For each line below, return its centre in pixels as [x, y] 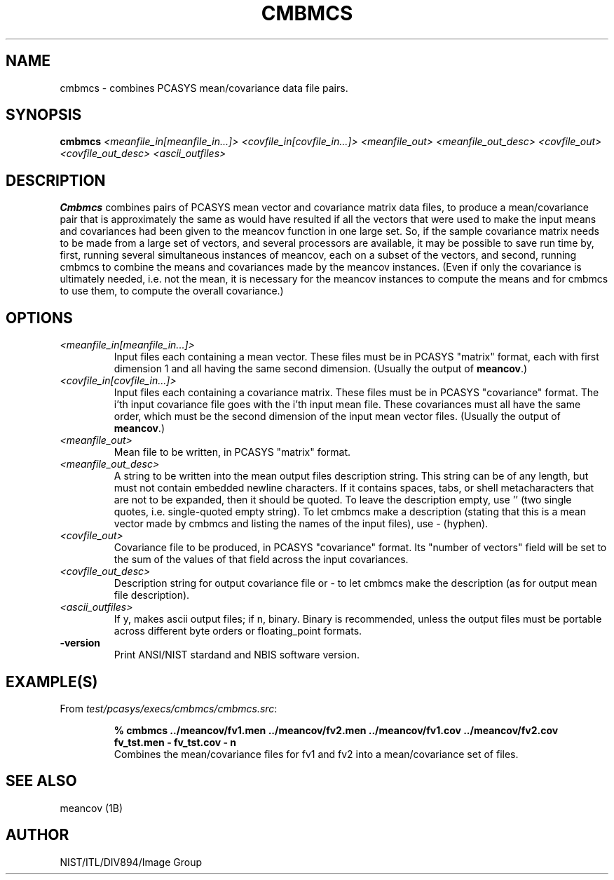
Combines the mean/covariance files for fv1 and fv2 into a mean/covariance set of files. [316, 754]
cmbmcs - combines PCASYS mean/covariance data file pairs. [204, 88]
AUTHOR [37, 835]
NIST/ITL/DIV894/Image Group [131, 862]
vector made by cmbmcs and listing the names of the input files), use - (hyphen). [301, 524]
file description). [152, 595]
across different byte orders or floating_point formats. [238, 631]
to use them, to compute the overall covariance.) [172, 291]
